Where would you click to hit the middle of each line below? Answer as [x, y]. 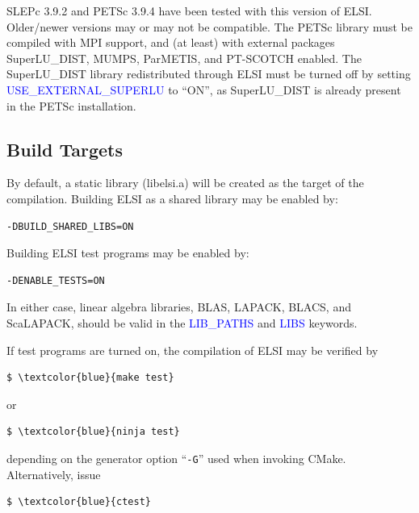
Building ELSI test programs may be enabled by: [128, 253]
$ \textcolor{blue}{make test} [90, 378]
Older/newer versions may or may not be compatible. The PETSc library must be [209, 26]
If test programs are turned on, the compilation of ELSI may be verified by [193, 350]
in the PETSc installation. [71, 105]
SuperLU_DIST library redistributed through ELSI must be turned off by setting [209, 74]
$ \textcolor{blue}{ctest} [79, 502]
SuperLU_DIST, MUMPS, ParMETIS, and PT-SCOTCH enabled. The [184, 58]
